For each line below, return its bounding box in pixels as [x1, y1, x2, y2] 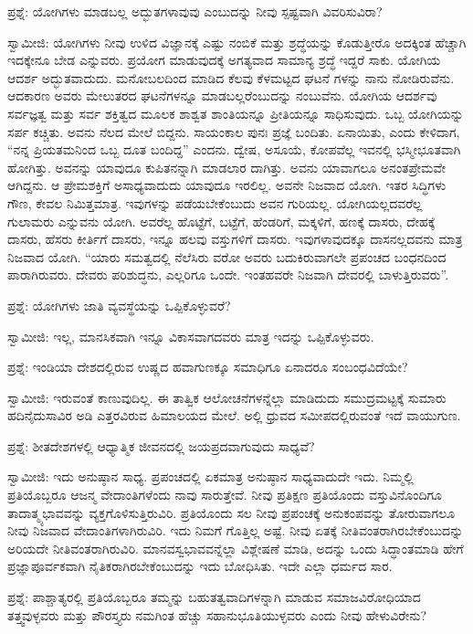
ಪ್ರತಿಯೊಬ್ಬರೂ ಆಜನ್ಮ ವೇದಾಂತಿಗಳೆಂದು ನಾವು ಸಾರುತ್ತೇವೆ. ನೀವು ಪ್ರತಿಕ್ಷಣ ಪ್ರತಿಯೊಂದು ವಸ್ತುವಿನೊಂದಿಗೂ [7, 485, 443, 504]
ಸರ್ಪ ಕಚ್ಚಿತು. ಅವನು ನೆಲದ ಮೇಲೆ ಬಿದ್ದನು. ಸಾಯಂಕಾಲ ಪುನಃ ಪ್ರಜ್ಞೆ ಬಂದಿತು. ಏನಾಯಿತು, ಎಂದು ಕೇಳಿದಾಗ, [7, 122, 460, 141]
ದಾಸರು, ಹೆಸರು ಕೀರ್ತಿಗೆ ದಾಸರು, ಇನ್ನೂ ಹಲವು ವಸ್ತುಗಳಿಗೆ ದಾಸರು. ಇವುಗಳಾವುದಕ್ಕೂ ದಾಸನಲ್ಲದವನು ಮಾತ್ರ [7, 229, 463, 248]
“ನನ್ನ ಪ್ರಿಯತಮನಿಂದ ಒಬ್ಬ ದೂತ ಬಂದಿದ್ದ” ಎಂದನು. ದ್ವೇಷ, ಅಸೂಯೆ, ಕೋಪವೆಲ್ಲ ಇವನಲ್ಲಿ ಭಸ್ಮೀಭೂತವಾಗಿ [7, 140, 461, 159]
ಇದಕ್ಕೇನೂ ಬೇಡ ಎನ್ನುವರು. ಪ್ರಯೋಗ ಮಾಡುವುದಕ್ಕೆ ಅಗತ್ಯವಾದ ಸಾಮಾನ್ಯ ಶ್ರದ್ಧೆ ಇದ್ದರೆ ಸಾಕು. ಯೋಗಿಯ [7, 50, 441, 69]
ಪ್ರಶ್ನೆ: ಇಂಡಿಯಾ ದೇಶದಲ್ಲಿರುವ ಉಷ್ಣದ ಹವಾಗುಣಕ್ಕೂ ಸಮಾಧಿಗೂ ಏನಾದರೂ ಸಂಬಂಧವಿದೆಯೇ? [7, 357, 408, 376]
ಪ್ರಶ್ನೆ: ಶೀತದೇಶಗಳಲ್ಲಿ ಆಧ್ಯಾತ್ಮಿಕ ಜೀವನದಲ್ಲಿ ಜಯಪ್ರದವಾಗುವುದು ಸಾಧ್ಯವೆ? [7, 436, 315, 455]
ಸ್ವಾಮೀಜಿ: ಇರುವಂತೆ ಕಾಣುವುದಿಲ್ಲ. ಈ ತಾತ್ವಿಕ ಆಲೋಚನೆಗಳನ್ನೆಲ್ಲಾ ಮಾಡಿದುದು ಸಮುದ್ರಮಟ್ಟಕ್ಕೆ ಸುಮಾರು [7, 387, 447, 407]
